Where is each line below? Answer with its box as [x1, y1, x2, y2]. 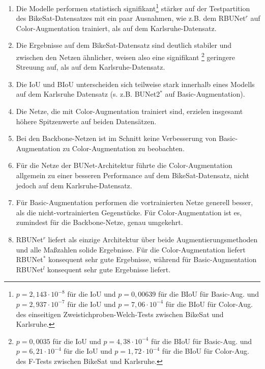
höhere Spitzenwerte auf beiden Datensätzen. [16, 116, 157, 126]
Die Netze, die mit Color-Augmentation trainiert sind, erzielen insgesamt [16, 106, 243, 117]
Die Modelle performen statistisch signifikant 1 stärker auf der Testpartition [16, 2, 250, 13]
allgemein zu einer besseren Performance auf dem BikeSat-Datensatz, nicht [16, 170, 250, 181]
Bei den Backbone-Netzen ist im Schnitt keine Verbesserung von [16, 133, 217, 144]
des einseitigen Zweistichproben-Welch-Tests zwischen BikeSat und [16, 308, 224, 319]
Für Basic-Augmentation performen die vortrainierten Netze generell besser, [16, 197, 253, 208]
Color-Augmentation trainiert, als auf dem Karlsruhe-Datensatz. [16, 22, 217, 33]
